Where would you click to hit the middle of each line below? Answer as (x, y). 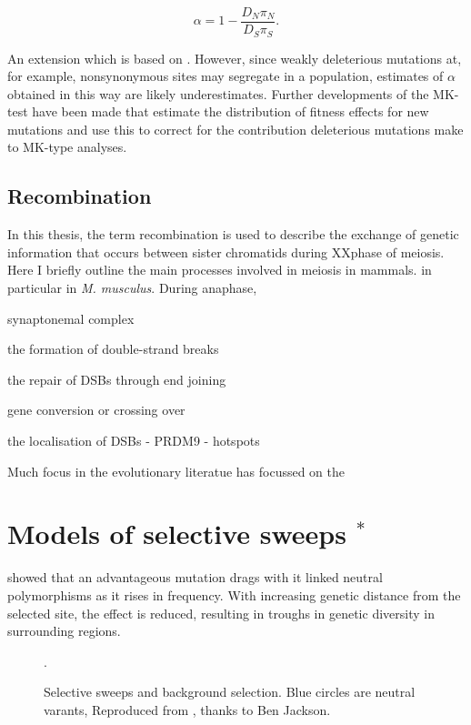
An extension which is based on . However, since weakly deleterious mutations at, (235, 58)
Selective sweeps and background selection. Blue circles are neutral (230, 692)
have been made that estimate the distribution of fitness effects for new (230, 111)
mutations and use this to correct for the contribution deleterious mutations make (235, 129)
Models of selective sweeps (177, 534)
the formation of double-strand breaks (113, 349)
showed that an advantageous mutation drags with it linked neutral (195, 577)
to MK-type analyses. (67, 147)
